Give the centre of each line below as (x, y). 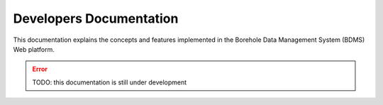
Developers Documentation (96, 18)
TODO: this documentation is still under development (110, 82)
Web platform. (34, 49)
